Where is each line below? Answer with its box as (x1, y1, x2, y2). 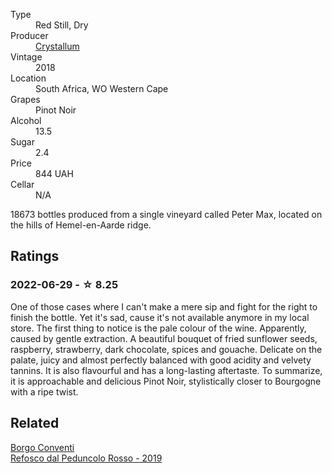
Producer (10, 30, 49, 41)
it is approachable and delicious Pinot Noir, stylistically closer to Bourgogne (10, 375, 322, 387)
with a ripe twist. (10, 385, 79, 398)
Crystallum (35, 40, 80, 52)
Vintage (10, 51, 43, 63)
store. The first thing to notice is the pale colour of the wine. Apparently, (10, 322, 307, 334)
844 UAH (35, 168, 74, 179)
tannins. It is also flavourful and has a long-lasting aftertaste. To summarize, (10, 364, 323, 376)
